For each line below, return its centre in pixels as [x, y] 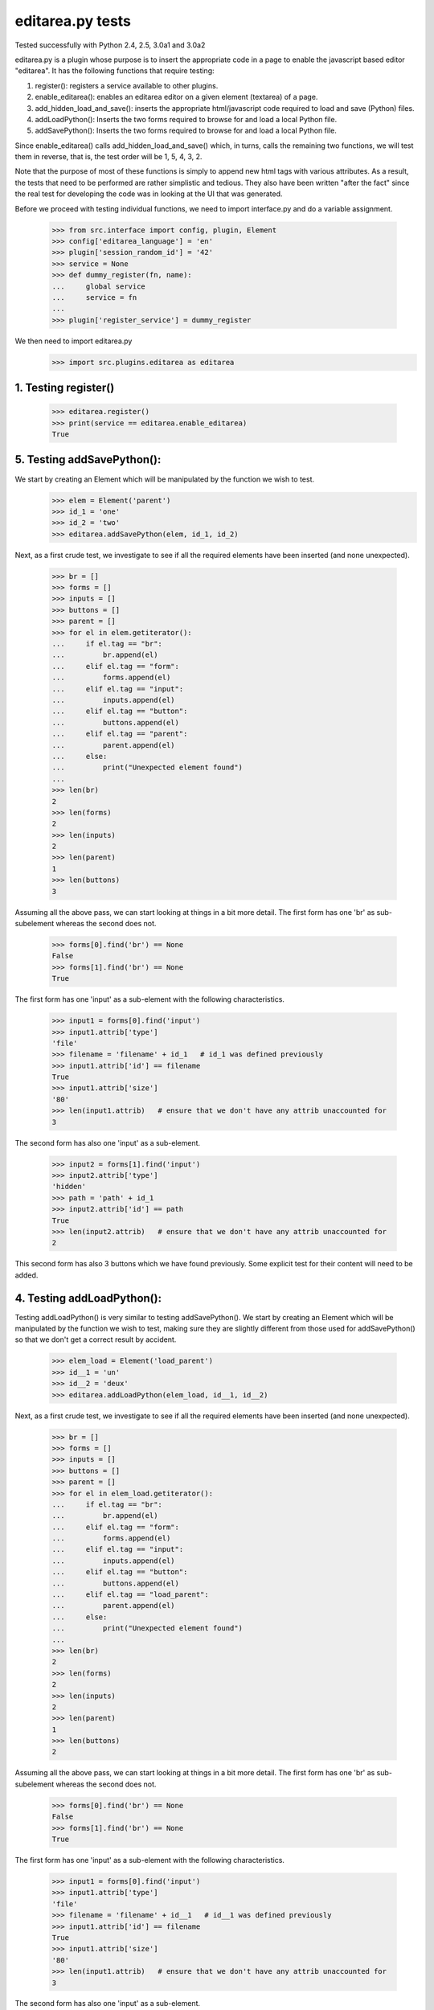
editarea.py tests [73, 21]
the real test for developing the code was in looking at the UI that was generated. [149, 194]
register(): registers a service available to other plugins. [127, 85]
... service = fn [94, 297]
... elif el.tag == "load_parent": [130, 1595]
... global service [99, 286]
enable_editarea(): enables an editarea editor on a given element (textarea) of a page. [176, 97]
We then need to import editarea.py [74, 341]
